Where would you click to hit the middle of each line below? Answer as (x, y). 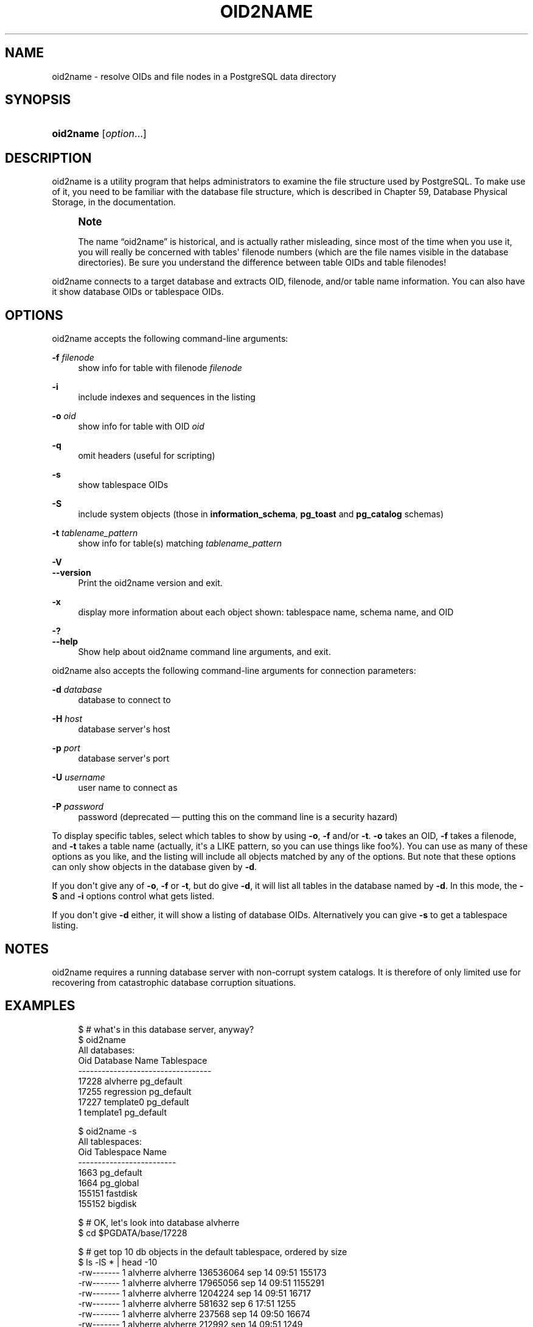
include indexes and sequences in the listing (167, 397)
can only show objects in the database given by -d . (155, 867)
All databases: (106, 1050)
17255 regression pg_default (135, 1091)
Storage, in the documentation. (114, 202)
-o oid (64, 416)
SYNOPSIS (38, 100)
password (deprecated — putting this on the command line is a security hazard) (238, 817)
